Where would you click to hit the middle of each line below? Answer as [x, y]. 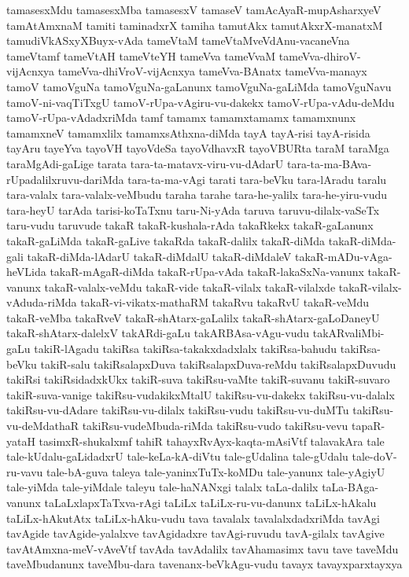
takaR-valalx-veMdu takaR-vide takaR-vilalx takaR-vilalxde [190, 287]
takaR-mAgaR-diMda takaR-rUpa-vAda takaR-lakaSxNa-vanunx [207, 272]
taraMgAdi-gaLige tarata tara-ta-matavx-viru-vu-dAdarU [145, 163]
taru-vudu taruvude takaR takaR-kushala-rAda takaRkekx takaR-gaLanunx [190, 225]
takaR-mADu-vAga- [344, 256]
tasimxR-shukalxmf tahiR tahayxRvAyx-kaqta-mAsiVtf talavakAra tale [212, 441]
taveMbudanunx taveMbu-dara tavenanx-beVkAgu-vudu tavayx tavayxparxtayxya [204, 564]
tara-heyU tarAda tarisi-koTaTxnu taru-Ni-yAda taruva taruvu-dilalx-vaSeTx [193, 209]
